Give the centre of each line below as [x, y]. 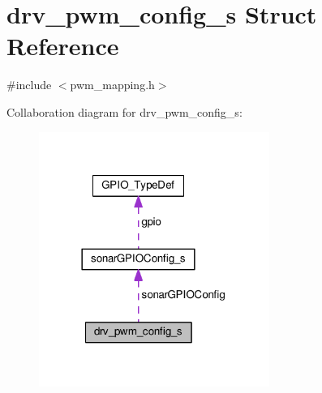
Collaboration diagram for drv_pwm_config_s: [125, 111]
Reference [63, 46]
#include [29, 85]
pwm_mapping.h [112, 85]
